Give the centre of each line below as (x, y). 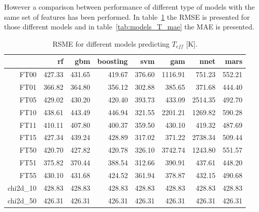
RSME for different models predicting (111, 43)
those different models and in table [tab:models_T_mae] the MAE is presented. (129, 27)
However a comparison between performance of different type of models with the (129, 7)
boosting (112, 61)
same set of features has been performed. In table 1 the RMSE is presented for (127, 16)
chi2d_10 (22, 187)
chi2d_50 (22, 200)
